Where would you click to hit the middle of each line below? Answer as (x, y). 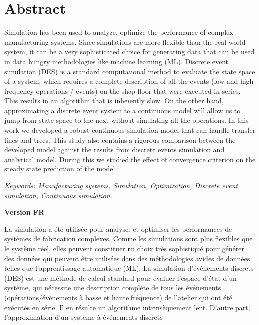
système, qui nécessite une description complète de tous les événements (113, 287)
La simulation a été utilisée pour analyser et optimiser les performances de (118, 229)
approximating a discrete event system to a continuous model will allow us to (123, 110)
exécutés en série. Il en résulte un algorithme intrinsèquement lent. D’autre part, (127, 307)
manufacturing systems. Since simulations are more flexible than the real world (125, 42)
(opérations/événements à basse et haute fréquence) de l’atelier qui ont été (118, 297)
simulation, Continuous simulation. (58, 195)
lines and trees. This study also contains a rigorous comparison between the (120, 139)
